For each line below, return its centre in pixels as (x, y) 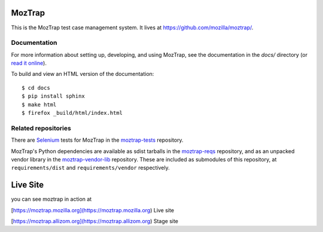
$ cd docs (36, 88)
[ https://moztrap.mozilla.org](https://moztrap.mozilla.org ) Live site (93, 210)
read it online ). (29, 63)
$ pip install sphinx (53, 96)
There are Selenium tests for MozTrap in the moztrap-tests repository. (97, 140)
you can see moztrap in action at (51, 199)
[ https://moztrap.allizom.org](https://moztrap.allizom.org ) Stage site (95, 221)
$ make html (39, 104)
